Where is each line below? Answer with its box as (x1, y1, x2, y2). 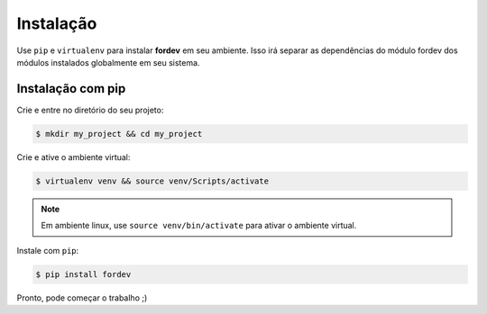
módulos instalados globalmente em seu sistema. (16, 57, 200, 67)
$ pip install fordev (35, 269, 132, 279)
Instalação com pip (16, 81, 126, 96)
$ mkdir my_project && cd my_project (35, 129, 203, 139)
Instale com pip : (16, 245, 79, 256)
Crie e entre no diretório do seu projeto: (16, 104, 164, 115)
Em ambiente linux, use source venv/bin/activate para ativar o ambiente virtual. (41, 220, 357, 231)
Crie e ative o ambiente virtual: (16, 151, 131, 162)
